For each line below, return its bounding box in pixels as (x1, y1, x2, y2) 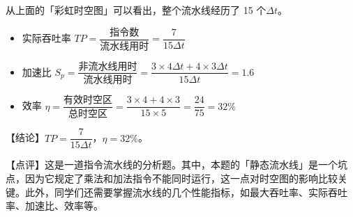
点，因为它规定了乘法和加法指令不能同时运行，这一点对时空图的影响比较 (6, 170, 338, 185)
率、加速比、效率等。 (6, 198, 103, 213)
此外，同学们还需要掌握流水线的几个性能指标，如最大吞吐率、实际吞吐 (24, 184, 347, 199)
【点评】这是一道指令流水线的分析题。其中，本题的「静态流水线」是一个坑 (6, 157, 347, 172)
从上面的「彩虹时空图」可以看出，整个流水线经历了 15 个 (6, 3, 266, 17)
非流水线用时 (78, 61, 137, 72)
